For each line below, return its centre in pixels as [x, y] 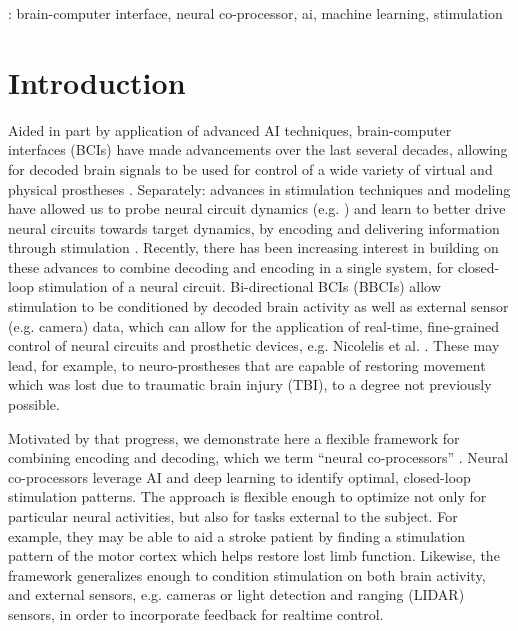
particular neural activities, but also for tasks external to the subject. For [233, 516]
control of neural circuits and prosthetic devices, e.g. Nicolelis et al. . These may [254, 345]
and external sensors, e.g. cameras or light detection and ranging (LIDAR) [236, 594]
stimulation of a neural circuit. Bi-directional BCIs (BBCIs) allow [239, 286]
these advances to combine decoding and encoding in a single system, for [231, 266]
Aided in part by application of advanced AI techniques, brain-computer [230, 129]
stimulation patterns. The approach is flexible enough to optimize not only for [247, 496]
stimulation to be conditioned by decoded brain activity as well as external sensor [258, 306]
